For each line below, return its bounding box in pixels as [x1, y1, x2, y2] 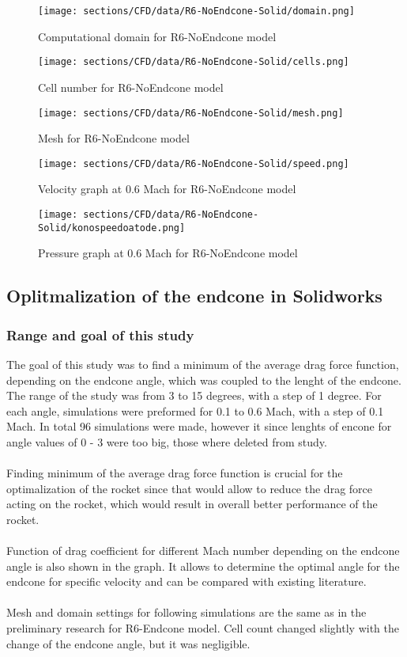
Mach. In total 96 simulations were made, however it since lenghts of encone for [6, 418, 392, 435]
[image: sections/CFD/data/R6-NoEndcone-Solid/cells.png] [38, 56, 349, 68]
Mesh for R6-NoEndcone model [38, 130, 190, 146]
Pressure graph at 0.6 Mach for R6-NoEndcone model [38, 245, 298, 261]
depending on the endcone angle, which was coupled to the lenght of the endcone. [6, 371, 401, 388]
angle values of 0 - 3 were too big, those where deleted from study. [6, 433, 327, 450]
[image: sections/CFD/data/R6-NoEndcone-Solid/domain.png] [38, 6, 355, 17]
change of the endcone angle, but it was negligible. [6, 635, 251, 651]
